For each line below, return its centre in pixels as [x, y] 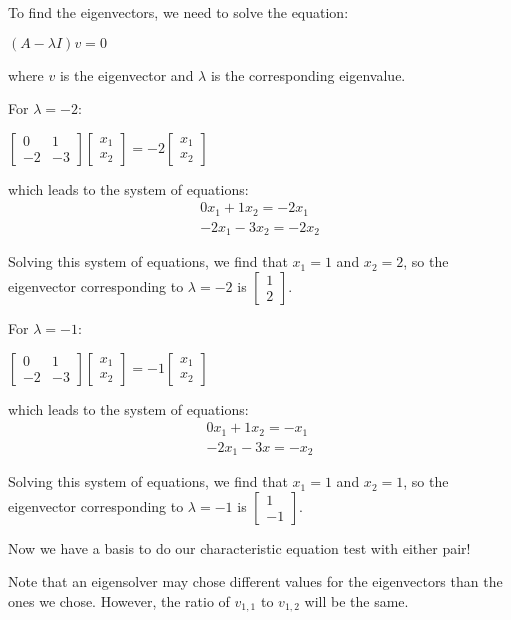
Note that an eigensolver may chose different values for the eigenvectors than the [255, 581]
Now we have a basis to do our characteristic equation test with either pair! [239, 547]
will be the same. [356, 600]
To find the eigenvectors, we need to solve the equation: [178, 12]
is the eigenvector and [126, 74]
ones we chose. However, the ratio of [119, 600]
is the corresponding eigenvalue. [308, 74]
